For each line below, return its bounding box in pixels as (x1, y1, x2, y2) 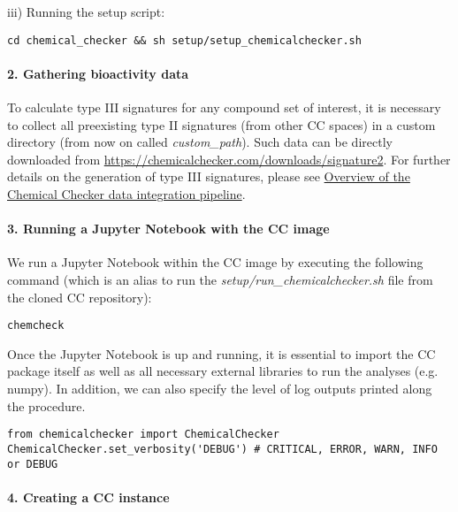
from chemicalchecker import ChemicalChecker (7, 428, 279, 441)
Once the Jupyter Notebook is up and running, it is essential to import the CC (7, 344, 436, 363)
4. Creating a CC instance (7, 487, 170, 506)
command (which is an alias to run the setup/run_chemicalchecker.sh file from (7, 271, 433, 288)
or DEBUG (7, 457, 58, 470)
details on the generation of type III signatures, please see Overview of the (7, 167, 410, 186)
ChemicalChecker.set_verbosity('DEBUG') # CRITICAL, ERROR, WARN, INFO (7, 442, 438, 455)
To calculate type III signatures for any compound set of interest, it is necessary (7, 98, 441, 117)
